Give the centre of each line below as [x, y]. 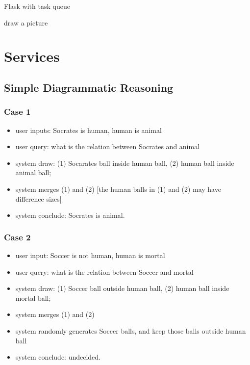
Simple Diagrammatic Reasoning [89, 87]
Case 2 [17, 237]
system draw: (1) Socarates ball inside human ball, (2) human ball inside [125, 163]
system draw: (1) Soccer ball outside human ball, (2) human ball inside [122, 288]
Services [32, 56]
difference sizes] [38, 198]
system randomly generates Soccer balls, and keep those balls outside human [131, 330]
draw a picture [26, 22]
